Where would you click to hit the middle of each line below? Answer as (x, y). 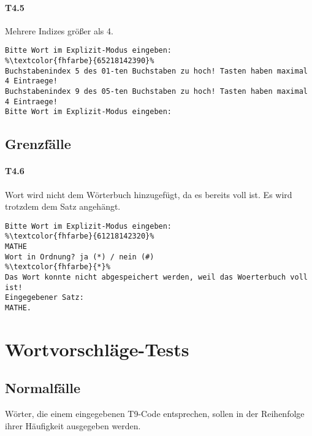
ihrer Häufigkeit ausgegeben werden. (73, 425)
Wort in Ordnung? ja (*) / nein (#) (80, 257)
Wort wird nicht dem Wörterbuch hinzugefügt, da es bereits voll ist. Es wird (149, 194)
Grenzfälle (38, 144)
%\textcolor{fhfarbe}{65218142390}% (80, 61)
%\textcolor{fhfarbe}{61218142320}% (80, 236)
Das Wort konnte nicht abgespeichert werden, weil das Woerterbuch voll (156, 277)
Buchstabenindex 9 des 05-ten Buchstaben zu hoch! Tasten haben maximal (156, 92)
